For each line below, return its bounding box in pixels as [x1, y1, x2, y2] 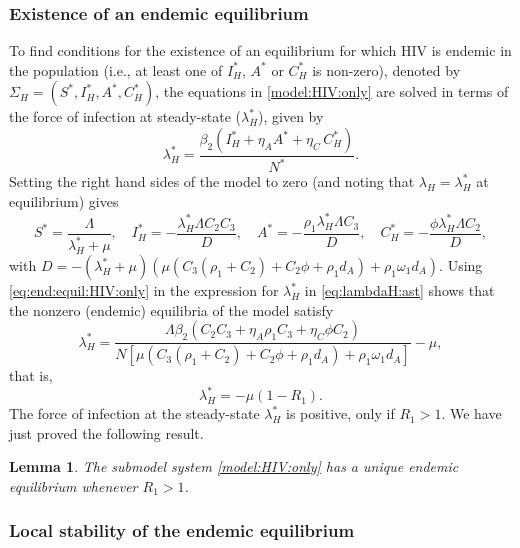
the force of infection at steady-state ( [9, 106, 241, 127]
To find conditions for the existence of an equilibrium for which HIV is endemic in [9, 40, 512, 61]
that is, [9, 365, 53, 386]
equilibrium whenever [9, 475, 138, 496]
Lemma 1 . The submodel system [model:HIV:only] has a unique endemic [9, 456, 459, 477]
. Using [439, 255, 483, 276]
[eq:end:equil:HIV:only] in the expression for [9, 280, 279, 301]
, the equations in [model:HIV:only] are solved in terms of [155, 81, 509, 102]
